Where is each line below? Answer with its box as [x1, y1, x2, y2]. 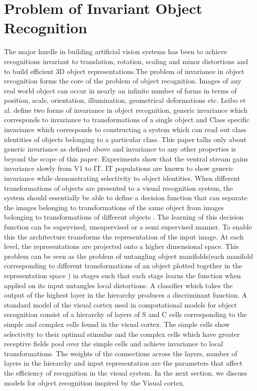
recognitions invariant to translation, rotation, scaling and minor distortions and [4, 56, 248, 66]
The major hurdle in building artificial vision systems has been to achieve [4, 46, 227, 57]
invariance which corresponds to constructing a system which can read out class [4, 124, 247, 135]
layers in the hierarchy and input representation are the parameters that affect [4, 358, 243, 368]
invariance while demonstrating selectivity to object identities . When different [4, 173, 240, 183]
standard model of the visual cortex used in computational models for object [4, 299, 237, 310]
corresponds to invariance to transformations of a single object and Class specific [4, 114, 250, 125]
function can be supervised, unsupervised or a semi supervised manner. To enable [4, 222, 252, 232]
